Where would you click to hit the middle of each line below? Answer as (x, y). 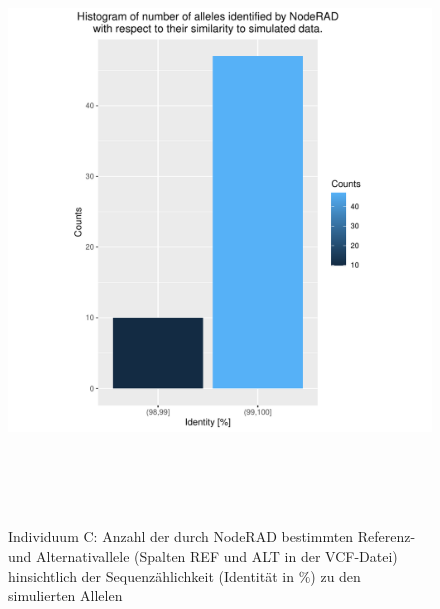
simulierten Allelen (65, 595)
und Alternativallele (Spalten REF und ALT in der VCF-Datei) (203, 555)
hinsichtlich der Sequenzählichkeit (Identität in (151, 575)
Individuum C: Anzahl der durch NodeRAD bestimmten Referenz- (212, 536)
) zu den (335, 575)
